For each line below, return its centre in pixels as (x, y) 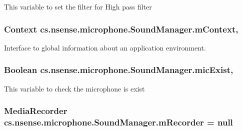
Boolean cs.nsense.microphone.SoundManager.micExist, (119, 70)
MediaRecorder (36, 111)
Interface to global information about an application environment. (105, 47)
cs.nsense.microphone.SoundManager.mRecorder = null (118, 122)
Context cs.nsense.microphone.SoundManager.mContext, (121, 29)
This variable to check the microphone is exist (74, 88)
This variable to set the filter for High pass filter (78, 6)
